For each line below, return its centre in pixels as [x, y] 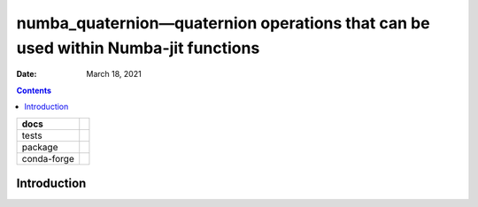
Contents [34, 90]
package [40, 147]
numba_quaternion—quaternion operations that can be [223, 23]
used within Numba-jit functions [138, 48]
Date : [27, 74]
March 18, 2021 [114, 74]
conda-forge [48, 158]
